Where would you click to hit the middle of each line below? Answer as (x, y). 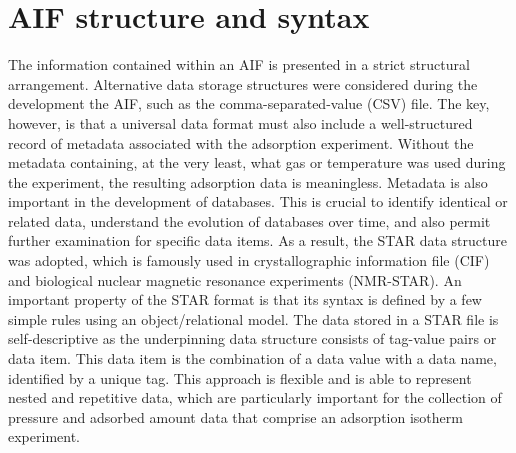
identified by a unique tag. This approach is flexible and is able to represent (240, 377)
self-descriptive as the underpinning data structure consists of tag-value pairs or (252, 338)
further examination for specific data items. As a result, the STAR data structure (257, 240)
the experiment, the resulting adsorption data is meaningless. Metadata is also (248, 181)
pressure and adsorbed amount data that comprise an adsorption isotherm (235, 416)
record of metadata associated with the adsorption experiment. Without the (241, 142)
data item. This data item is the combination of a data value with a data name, (252, 358)
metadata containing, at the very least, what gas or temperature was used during (257, 162)
